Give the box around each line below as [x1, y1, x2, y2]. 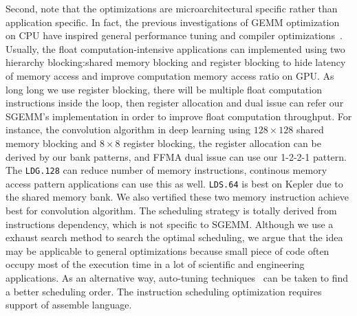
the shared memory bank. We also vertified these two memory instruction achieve [6, 190, 349, 204]
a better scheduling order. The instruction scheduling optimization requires [6, 284, 322, 298]
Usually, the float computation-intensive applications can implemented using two [6, 41, 345, 56]
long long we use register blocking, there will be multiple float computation [6, 82, 322, 96]
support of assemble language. [6, 297, 132, 312]
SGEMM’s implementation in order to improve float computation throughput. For [6, 109, 352, 123]
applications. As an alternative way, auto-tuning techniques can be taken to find [6, 271, 349, 284]
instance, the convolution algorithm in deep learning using [6, 122, 251, 137]
